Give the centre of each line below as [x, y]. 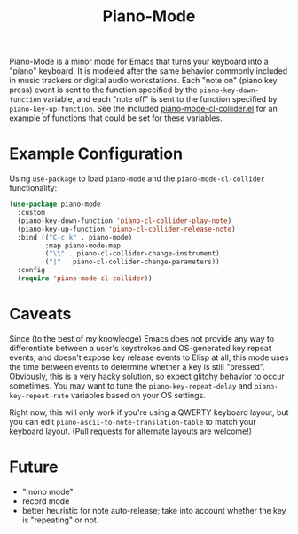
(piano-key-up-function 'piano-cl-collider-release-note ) [127, 229]
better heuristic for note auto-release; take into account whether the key [154, 510]
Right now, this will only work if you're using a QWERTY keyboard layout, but [149, 412]
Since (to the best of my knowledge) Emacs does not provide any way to [142, 338]
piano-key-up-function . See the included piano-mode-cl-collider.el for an [143, 109]
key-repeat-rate [39, 396]
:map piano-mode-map [83, 246]
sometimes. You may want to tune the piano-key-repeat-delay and [131, 385]
